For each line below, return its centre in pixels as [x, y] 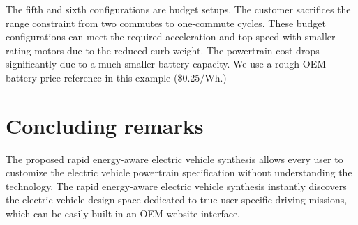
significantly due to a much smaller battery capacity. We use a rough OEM [166, 64]
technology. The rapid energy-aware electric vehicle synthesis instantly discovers [176, 186]
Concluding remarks [105, 125]
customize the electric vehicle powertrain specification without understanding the [179, 172]
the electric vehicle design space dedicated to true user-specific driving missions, [177, 200]
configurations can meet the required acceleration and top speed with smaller [171, 37]
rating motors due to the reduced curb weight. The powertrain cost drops [163, 50]
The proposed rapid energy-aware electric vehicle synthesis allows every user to [174, 158]
